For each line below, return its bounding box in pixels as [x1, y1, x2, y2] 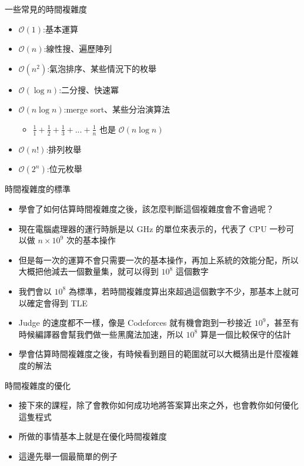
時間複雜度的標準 [5, 183, 71, 195]
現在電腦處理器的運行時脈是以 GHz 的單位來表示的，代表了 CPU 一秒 [18, 222, 286, 234]
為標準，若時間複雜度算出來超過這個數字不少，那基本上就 [68, 285, 291, 297]
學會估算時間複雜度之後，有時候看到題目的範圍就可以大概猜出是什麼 [18, 348, 282, 360]
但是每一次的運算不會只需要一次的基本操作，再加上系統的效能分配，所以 [18, 253, 299, 266]
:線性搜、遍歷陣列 [44, 42, 112, 55]
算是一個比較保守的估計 [200, 328, 291, 340]
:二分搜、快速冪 [59, 83, 119, 95]
